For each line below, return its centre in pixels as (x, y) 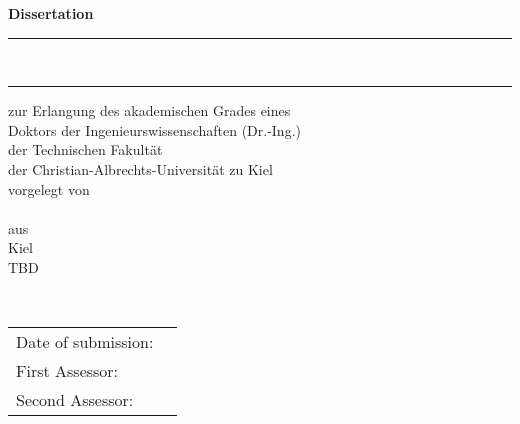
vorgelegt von (49, 188)
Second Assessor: (75, 400)
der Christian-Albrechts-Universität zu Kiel (140, 168)
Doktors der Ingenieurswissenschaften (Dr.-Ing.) (154, 129)
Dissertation (51, 13)
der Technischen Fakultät (85, 149)
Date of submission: (85, 342)
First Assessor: (67, 371)
